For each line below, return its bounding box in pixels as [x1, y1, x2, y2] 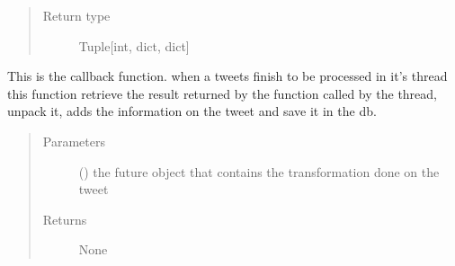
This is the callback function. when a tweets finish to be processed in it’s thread [7, 66, 448, 85]
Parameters [42, 131, 105, 150]
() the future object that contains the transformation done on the [78, 162, 440, 181]
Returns [42, 209, 87, 228]
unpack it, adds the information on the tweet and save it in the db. [7, 102, 377, 120]
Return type [42, 6, 111, 24]
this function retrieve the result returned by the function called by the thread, [7, 84, 437, 102]
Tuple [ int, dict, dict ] [78, 36, 190, 55]
